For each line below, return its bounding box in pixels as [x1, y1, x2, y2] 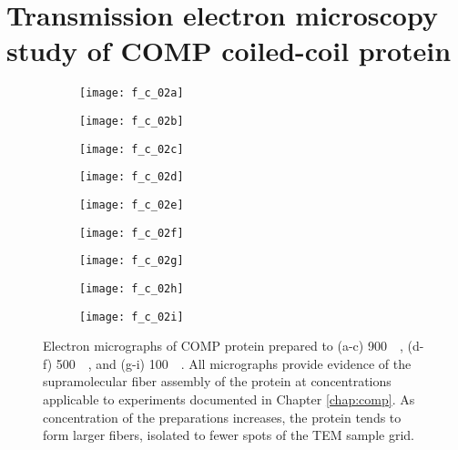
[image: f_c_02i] [79, 310, 184, 323]
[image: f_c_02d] [79, 170, 184, 184]
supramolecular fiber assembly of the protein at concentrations [43, 372, 392, 391]
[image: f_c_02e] [79, 198, 184, 211]
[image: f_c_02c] [79, 142, 184, 156]
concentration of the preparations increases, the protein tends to [43, 407, 402, 426]
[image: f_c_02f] [79, 226, 184, 240]
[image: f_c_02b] [79, 114, 184, 128]
